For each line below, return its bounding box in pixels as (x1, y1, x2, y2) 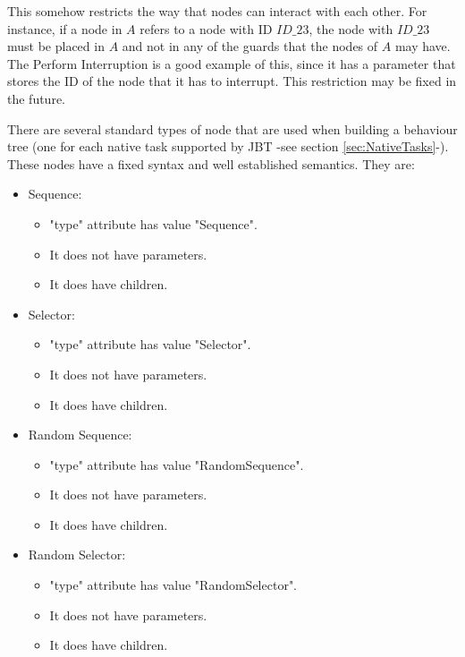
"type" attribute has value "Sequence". (49, 214, 258, 233)
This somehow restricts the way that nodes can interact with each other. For (7, 2, 427, 20)
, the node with (309, 19, 393, 38)
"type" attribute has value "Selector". (49, 335, 251, 354)
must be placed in (7, 37, 105, 55)
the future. (7, 89, 66, 107)
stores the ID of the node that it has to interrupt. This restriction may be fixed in (7, 72, 457, 90)
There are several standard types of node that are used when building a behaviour (7, 119, 458, 138)
